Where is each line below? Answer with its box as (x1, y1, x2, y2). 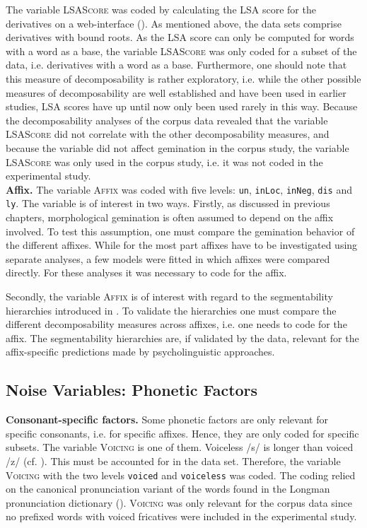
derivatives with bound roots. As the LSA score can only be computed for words (6, 30, 354, 45)
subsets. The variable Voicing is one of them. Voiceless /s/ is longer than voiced (6, 440, 354, 454)
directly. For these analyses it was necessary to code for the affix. (6, 265, 287, 280)
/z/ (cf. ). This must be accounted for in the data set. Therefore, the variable (6, 453, 341, 468)
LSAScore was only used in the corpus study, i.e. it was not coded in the (6, 154, 323, 169)
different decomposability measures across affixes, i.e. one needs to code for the (6, 317, 347, 332)
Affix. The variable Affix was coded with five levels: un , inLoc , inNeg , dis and (6, 182, 352, 196)
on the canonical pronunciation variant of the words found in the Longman (6, 481, 330, 496)
